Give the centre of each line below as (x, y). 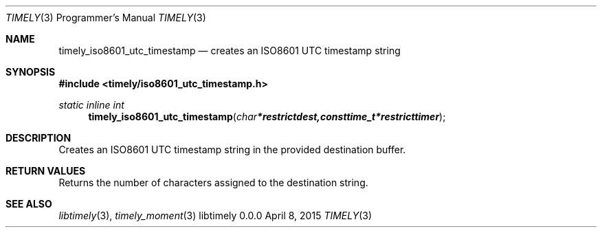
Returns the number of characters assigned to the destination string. (213, 182)
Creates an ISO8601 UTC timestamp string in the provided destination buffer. (232, 149)
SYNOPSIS (31, 72)
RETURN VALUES (46, 171)
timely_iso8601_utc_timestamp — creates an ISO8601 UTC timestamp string (230, 51)
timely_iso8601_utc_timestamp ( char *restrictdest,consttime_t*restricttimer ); (267, 116)
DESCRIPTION (38, 138)
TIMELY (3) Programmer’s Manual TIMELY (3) (106, 18)
